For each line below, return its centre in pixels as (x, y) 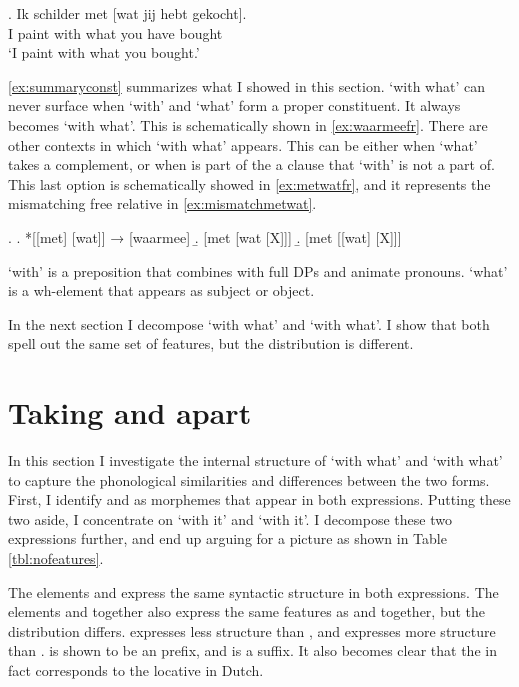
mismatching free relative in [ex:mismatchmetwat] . (162, 203)
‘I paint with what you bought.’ (104, 52)
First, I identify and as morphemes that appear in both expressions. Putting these (259, 499)
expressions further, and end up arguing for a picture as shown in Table (227, 538)
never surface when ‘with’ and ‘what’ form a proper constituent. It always (234, 105)
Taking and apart (130, 412)
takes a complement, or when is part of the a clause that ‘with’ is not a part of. (251, 164)
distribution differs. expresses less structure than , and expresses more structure (252, 630)
